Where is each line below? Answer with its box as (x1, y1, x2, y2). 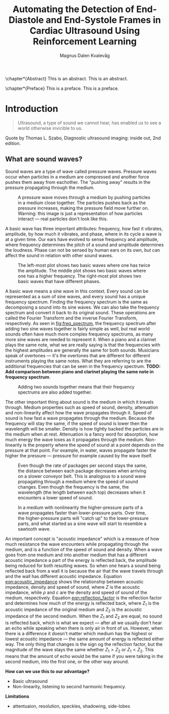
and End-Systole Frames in (45, 14, 161, 26)
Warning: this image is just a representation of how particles (18, 210, 143, 216)
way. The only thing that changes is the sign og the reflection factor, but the (5, 641, 163, 647)
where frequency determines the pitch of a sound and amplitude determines (5, 242, 164, 248)
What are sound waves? (5, 155, 83, 164)
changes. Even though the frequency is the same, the (18, 484, 129, 490)
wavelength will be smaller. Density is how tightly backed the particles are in (5, 425, 164, 432)
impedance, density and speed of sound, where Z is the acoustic (5, 584, 140, 590)
